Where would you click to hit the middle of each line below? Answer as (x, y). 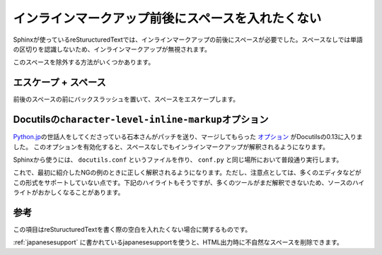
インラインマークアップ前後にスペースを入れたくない (167, 18)
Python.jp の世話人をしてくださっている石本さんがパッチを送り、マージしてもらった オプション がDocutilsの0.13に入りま (188, 137)
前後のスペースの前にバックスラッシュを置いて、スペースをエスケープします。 (126, 100)
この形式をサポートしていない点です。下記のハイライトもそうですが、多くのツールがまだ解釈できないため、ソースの (183, 182)
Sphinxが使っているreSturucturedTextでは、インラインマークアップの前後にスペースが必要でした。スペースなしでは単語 (188, 40)
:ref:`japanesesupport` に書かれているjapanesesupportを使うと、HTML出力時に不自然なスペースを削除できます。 (178, 242)
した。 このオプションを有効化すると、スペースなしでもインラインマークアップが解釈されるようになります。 (171, 147)
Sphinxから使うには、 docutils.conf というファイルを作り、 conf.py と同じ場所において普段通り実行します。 (178, 160)
